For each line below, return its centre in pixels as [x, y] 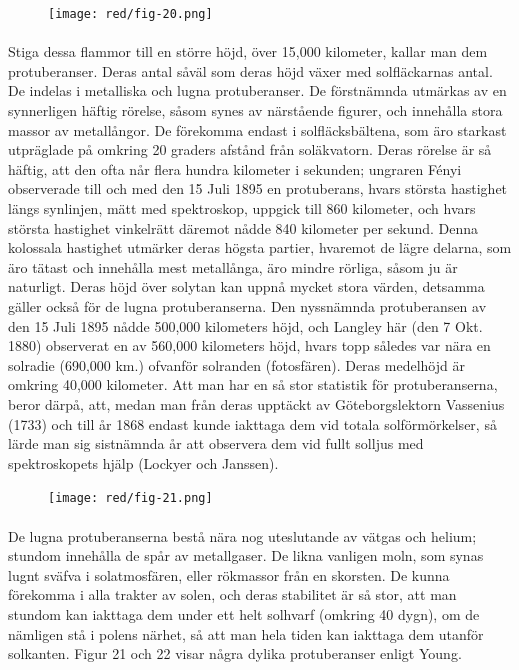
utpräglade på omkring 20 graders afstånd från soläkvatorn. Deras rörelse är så [250, 149]
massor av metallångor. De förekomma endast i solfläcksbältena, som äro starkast [257, 129]
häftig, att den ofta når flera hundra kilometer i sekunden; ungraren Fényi [235, 168]
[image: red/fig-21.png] [130, 498]
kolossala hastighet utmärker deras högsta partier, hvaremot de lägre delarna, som [260, 247]
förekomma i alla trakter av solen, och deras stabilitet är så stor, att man [232, 594]
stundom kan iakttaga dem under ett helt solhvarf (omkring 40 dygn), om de [244, 613]
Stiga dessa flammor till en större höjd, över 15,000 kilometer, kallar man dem [248, 51]
